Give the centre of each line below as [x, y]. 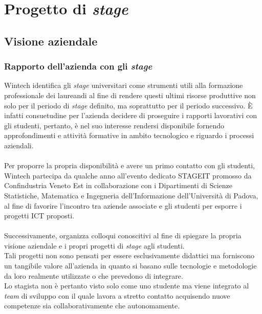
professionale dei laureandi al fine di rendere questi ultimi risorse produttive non [130, 95]
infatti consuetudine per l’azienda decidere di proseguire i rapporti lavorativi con [130, 115]
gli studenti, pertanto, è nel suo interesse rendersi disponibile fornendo [114, 125]
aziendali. [19, 145]
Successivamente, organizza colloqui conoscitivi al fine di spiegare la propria [123, 235]
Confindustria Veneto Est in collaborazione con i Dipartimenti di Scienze [118, 185]
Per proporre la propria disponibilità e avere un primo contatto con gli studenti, [129, 165]
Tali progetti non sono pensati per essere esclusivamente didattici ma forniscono [129, 255]
